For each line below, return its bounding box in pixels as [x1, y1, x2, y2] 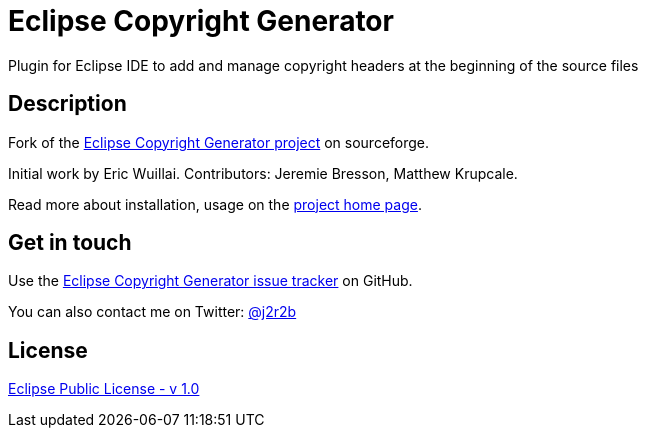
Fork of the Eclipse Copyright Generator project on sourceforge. [8, 133, 430, 151]
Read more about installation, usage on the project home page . [8, 195, 422, 213]
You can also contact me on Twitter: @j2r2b [8, 303, 297, 321]
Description [8, 91, 127, 117]
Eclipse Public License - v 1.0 [8, 380, 200, 398]
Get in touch [8, 230, 132, 256]
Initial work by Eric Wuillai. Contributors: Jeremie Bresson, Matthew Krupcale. [8, 164, 518, 182]
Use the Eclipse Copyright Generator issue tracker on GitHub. [8, 272, 413, 290]
